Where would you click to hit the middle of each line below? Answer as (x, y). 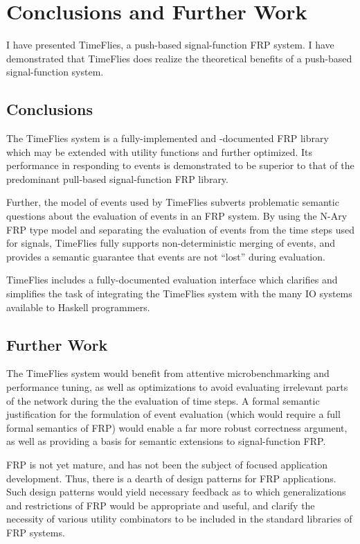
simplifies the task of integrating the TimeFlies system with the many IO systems (179, 293)
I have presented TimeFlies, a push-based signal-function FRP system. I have (170, 45)
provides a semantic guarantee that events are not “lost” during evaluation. (166, 256)
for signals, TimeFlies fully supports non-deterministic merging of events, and (171, 243)
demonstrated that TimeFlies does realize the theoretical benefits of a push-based (179, 58)
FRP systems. (36, 532)
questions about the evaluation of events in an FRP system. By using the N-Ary (177, 216)
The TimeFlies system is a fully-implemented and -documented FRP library (168, 138)
